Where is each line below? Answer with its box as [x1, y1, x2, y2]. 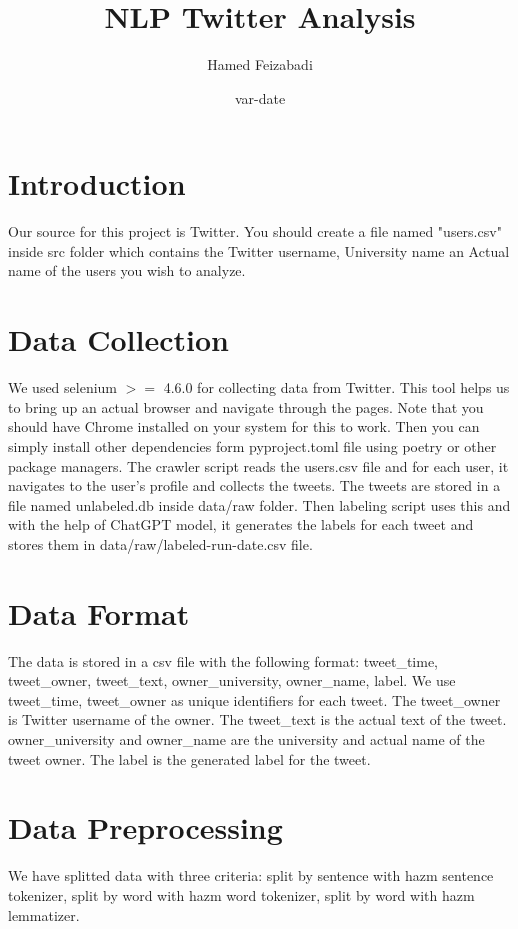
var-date [234, 87, 286, 108]
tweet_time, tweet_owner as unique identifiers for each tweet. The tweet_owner [8, 689, 501, 710]
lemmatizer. [8, 904, 80, 925]
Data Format [8, 592, 190, 633]
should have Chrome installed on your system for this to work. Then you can [8, 416, 480, 437]
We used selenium [8, 377, 118, 398]
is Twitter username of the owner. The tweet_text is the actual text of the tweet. [8, 709, 507, 730]
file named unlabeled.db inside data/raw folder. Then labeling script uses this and [8, 494, 511, 515]
